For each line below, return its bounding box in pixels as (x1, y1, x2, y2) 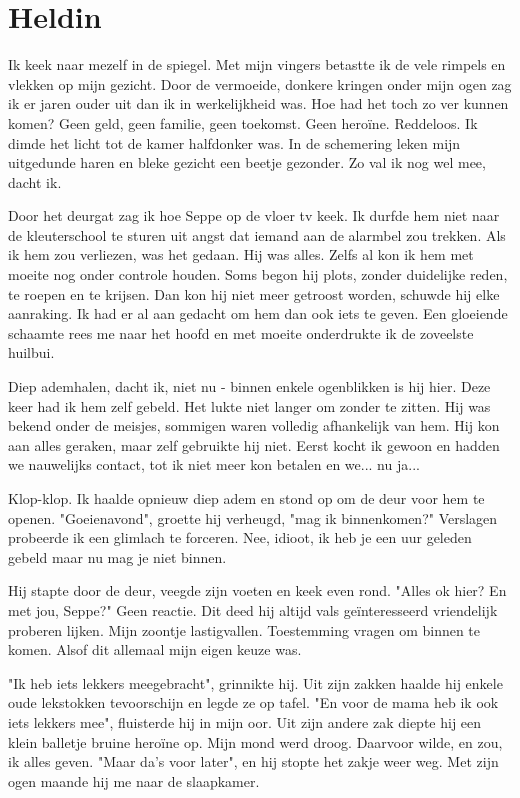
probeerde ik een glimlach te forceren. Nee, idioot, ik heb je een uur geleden (8, 527, 472, 548)
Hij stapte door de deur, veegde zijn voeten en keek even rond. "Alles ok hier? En (8, 580, 507, 601)
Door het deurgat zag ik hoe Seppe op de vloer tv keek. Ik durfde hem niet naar (8, 205, 500, 226)
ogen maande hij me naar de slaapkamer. (8, 770, 260, 791)
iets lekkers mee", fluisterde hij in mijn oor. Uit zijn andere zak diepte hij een (8, 711, 482, 732)
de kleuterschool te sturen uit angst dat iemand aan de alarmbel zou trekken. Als (8, 224, 506, 245)
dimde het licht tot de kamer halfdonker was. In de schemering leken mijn (8, 132, 461, 153)
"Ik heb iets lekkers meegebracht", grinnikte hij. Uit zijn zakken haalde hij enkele (8, 672, 503, 693)
